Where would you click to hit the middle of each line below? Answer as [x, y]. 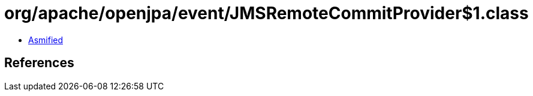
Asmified [46, 40]
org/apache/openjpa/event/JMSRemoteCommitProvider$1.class [266, 13]
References [39, 63]
